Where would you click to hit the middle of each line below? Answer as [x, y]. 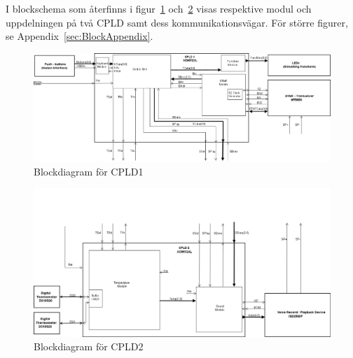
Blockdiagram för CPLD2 [89, 346]
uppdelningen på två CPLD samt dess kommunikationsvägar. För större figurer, [177, 22]
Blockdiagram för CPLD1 [89, 171]
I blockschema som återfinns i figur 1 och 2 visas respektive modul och [159, 8]
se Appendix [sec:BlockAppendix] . [79, 36]
